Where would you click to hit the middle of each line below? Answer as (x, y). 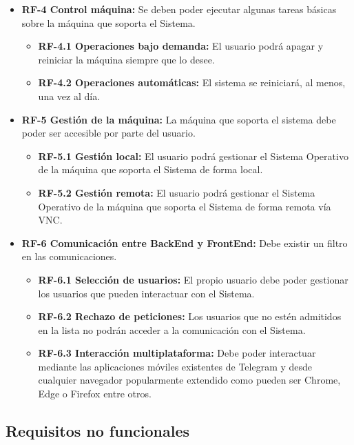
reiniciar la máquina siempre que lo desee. (126, 59)
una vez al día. (69, 96)
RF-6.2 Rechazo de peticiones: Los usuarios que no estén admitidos (190, 316)
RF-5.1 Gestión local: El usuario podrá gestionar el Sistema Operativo (193, 156)
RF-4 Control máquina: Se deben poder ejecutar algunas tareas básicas (179, 9)
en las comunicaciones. (69, 256)
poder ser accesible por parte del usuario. (108, 133)
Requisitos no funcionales (98, 431)
